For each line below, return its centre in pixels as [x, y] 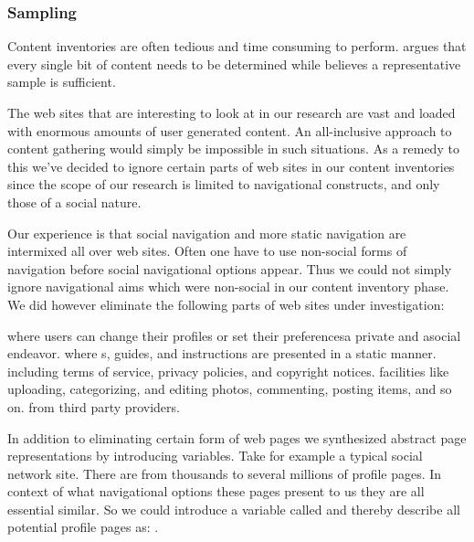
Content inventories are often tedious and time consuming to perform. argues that [237, 46]
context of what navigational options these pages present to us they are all [216, 491]
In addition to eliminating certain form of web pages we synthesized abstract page [237, 437]
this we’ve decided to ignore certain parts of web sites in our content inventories [231, 166]
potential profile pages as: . [83, 527]
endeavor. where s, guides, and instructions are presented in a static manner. [222, 353]
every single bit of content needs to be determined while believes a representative [234, 64]
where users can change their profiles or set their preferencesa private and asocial [234, 335]
